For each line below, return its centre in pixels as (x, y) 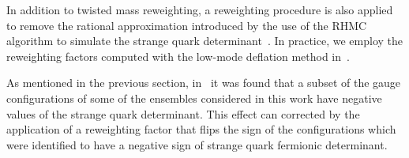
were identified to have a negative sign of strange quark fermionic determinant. (197, 144)
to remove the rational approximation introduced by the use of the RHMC (187, 25)
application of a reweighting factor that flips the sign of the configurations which (201, 129)
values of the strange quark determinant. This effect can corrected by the (183, 113)
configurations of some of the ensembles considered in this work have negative (194, 98)
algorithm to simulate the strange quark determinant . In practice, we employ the (204, 41)
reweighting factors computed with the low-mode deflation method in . (178, 56)
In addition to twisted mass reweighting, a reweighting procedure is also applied (200, 9)
